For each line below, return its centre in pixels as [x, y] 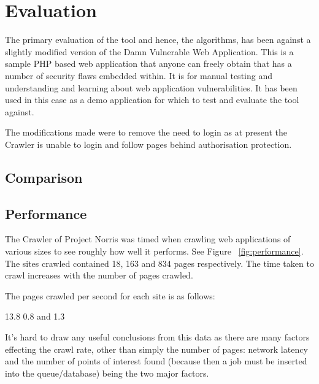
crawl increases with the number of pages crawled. [99, 275]
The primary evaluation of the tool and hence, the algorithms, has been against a [158, 40]
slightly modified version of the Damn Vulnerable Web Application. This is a [149, 51]
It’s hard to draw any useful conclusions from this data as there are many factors [157, 337]
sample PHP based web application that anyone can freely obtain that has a [148, 63]
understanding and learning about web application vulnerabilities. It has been [151, 87]
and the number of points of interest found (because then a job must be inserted [156, 361]
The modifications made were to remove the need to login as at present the [146, 132]
